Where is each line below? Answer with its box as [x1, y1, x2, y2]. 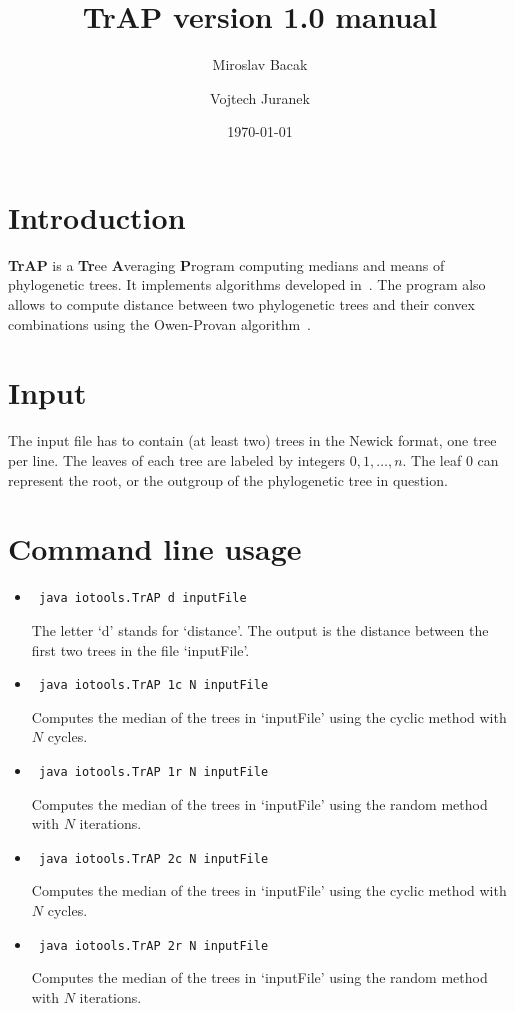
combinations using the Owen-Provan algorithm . [8, 313, 312, 334]
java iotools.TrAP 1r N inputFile [38, 764, 269, 779]
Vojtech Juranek [210, 87, 310, 108]
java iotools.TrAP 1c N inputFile [38, 678, 269, 693]
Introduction [8, 196, 186, 237]
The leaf [411, 449, 462, 470]
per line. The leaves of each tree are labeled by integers [8, 449, 346, 470]
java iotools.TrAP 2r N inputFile [38, 938, 269, 953]
